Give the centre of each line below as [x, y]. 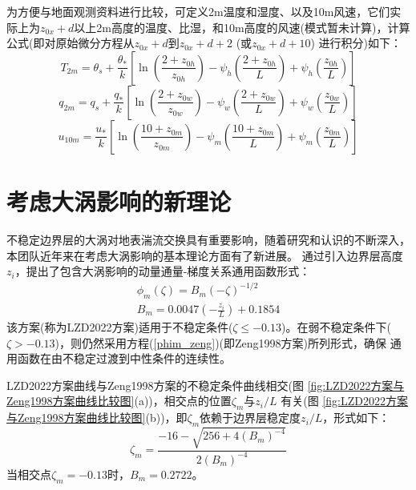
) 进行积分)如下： [356, 43]
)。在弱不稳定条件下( [336, 327]
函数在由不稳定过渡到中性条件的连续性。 [124, 358]
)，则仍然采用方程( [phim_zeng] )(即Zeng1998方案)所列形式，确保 [221, 342]
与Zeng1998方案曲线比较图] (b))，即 [97, 418]
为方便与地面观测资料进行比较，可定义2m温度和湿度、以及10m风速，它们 [198, 11]
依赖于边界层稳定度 [250, 418]
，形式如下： [356, 418]
